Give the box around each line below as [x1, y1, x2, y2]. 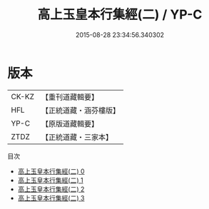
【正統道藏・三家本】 [41, 132, 113, 142]
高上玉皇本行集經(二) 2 [17, 185, 85, 193]
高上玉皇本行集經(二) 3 [17, 193, 85, 202]
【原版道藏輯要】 [41, 118, 98, 128]
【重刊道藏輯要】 [41, 92, 98, 102]
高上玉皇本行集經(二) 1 [17, 175, 83, 184]
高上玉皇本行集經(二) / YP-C [37, 6, 203, 23]
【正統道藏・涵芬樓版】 [41, 105, 120, 115]
